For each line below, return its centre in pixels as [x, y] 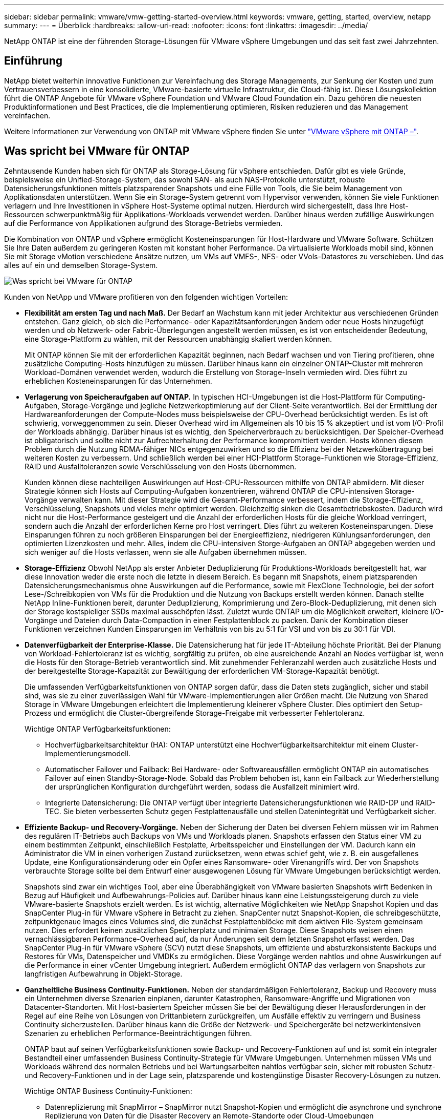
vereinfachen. [27, 115]
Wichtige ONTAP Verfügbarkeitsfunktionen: [98, 729]
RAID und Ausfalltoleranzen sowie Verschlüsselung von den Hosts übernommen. [161, 466]
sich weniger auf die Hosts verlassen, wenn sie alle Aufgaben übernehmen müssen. [166, 552]
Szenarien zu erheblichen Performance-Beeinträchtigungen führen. [138, 1033]
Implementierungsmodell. [88, 753]
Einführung [33, 61]
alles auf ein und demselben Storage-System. [81, 265]
